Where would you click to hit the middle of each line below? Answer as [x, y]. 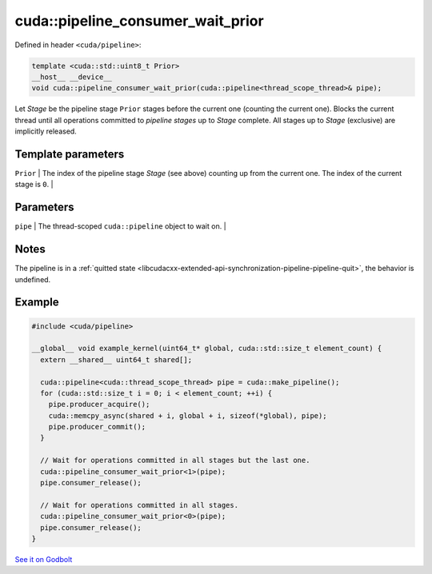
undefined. [33, 279]
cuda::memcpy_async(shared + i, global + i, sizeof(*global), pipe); [188, 415]
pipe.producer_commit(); [97, 427]
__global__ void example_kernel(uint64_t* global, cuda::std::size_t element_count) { [207, 349]
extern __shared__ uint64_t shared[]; [116, 359]
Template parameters [70, 154]
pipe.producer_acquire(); [99, 405]
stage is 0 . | [34, 185]
